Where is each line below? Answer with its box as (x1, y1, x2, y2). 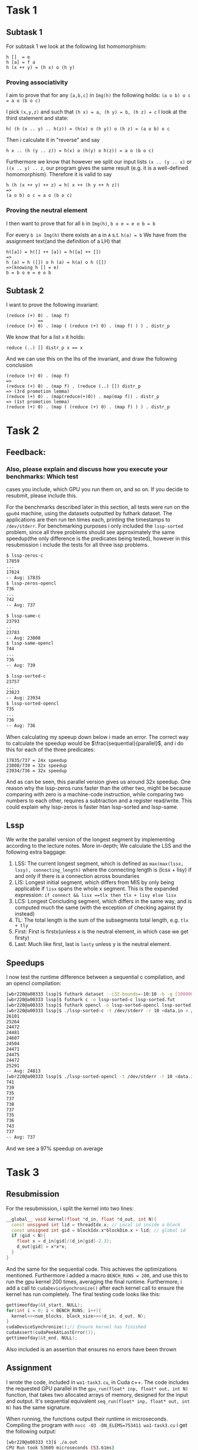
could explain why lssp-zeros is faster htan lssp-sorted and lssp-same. (6, 803, 179, 810)
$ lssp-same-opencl (6, 640, 54, 647)
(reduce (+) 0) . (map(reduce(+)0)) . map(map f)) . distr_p (6, 394, 160, 400)
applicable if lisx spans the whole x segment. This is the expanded (14, 885, 179, 892)
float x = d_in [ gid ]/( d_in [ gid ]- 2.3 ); (16, 1238, 112, 1244)
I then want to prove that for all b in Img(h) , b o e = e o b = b (6, 219, 156, 227)
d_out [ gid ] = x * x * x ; (16, 1244, 67, 1250)
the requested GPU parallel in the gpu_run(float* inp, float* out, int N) (6, 1385, 189, 1392)
